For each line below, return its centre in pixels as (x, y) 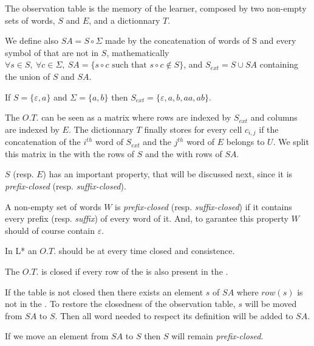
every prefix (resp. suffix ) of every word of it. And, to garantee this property (147, 218)
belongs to (245, 142)
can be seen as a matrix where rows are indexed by (136, 117)
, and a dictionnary (125, 20)
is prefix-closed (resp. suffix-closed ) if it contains (203, 206)
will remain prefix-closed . (217, 336)
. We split (291, 142)
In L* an (21, 251)
